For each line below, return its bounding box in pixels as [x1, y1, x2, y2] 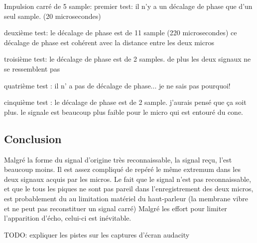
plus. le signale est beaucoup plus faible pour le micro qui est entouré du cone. [4, 106, 244, 117]
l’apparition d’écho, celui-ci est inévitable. [4, 213, 131, 223]
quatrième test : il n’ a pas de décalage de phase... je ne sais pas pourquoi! [4, 80, 231, 90]
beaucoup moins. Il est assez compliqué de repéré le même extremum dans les [4, 164, 241, 174]
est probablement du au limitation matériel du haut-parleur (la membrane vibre [4, 193, 248, 203]
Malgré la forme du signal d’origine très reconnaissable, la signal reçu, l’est [4, 154, 232, 164]
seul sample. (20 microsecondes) [4, 10, 101, 21]
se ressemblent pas [4, 63, 60, 74]
